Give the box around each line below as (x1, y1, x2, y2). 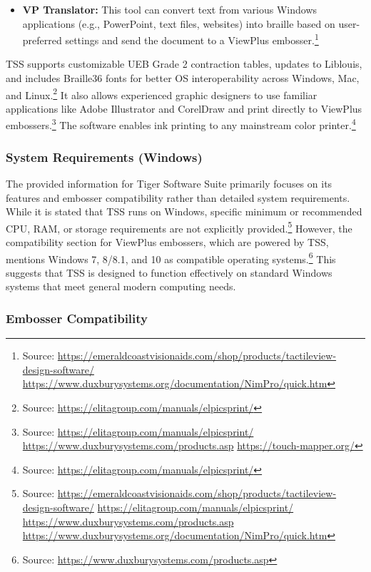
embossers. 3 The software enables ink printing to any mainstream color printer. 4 (6, 116, 356, 133)
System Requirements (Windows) (6, 148, 203, 165)
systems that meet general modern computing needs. (6, 279, 236, 294)
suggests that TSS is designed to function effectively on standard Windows (6, 265, 332, 280)
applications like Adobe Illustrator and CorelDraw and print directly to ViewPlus (6, 101, 362, 116)
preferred (22, 32, 62, 47)
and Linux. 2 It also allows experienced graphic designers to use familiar (6, 85, 317, 102)
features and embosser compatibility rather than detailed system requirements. (6, 190, 350, 205)
